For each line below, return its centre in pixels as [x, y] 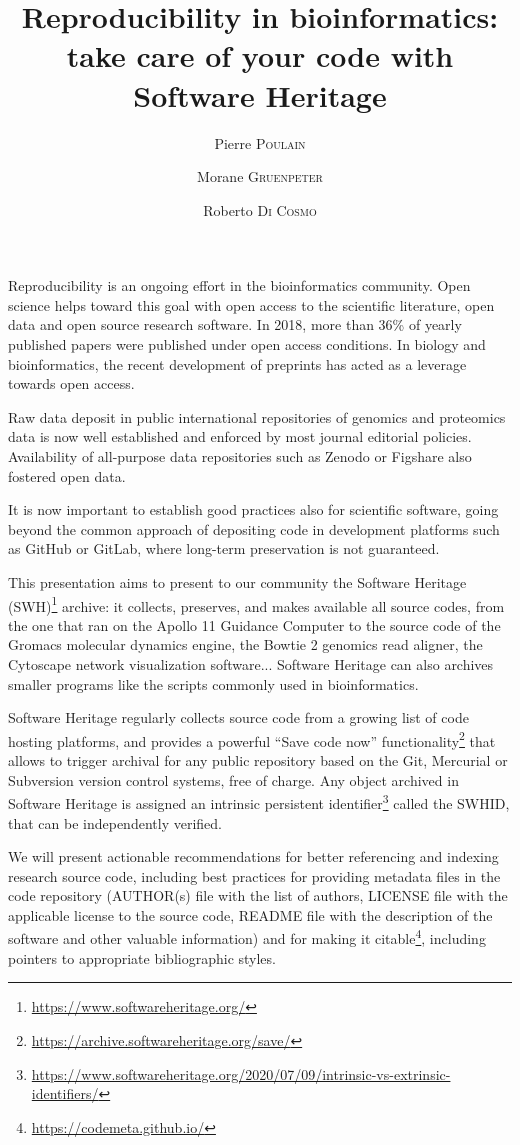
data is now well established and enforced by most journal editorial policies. [240, 436]
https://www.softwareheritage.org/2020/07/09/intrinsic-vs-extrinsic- [241, 1073]
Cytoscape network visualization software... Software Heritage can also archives [251, 664]
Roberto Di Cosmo [260, 209]
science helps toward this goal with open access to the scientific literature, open [251, 304]
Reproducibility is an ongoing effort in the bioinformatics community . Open [239, 285]
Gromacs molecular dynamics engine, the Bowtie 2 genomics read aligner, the [245, 644]
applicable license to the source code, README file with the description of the [250, 914]
